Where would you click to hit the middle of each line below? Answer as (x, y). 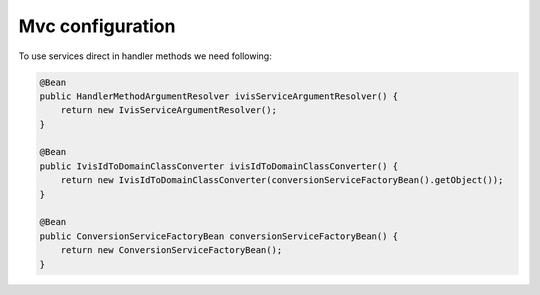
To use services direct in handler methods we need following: (145, 56)
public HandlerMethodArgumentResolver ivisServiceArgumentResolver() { (219, 96)
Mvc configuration (97, 26)
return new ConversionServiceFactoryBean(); (171, 250)
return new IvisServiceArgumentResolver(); (168, 110)
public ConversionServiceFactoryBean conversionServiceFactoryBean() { (219, 236)
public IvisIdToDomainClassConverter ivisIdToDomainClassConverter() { (219, 166)
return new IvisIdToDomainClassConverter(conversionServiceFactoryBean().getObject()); (282, 180)
